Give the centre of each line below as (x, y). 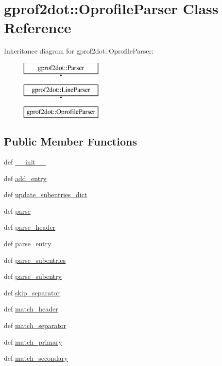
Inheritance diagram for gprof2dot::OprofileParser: (79, 51)
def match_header (31, 309)
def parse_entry (28, 244)
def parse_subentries (35, 260)
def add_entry (25, 178)
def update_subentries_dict (46, 194)
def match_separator (35, 325)
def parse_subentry (33, 276)
